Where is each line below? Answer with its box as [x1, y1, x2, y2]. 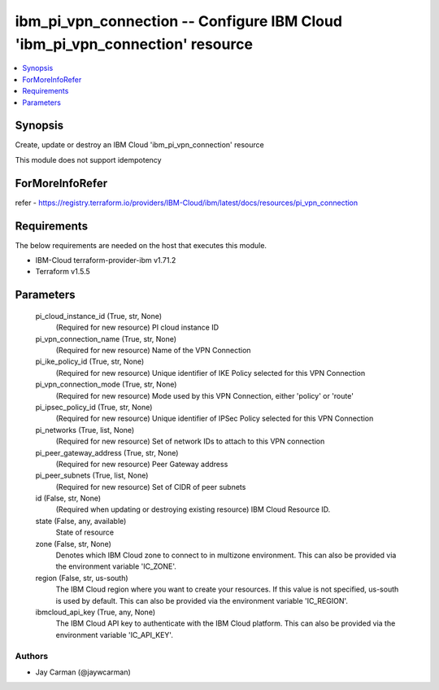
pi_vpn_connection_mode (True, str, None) [35, 379, 177, 390]
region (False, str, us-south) [35, 573, 129, 583]
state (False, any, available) [35, 516, 127, 526]
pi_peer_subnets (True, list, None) [35, 470, 149, 480]
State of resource [55, 527, 115, 537]
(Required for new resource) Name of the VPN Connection [55, 345, 251, 355]
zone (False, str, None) [35, 539, 111, 548]
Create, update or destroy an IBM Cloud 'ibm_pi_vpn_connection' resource [15, 140, 264, 150]
